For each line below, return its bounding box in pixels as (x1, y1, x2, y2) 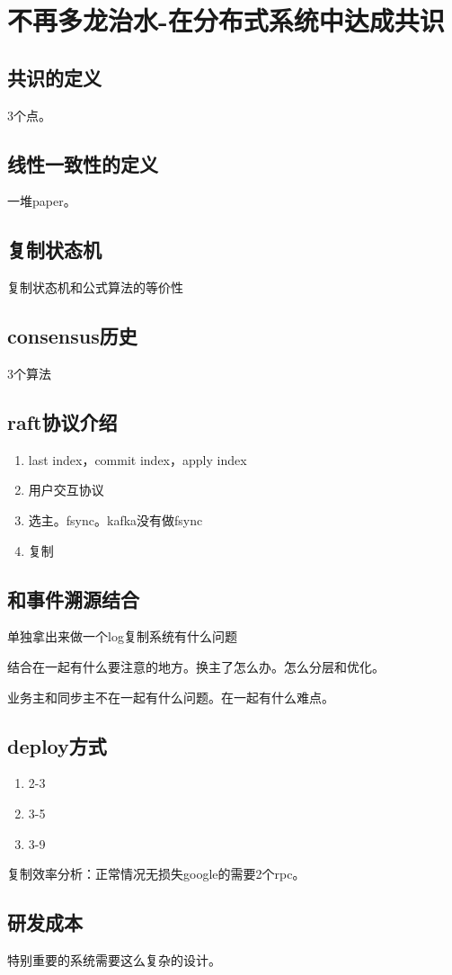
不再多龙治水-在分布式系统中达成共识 (7, 2, 445, 39)
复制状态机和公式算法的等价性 (7, 278, 183, 297)
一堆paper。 (7, 192, 76, 210)
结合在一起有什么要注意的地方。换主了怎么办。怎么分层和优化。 (7, 657, 385, 675)
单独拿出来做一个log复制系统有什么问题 (7, 627, 237, 646)
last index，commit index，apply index (28, 450, 247, 469)
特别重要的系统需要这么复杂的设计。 (7, 950, 221, 969)
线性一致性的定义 (7, 149, 158, 177)
